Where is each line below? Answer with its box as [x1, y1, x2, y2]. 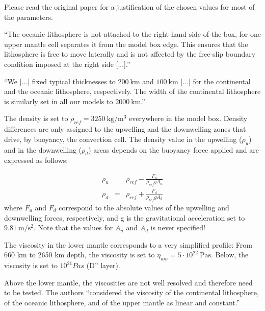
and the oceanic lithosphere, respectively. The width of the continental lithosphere [4, 86, 261, 97]
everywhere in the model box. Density [129, 113, 248, 124]
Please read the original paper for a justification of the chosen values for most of [4, 2, 255, 12]
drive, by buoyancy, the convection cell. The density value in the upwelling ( [4, 133, 242, 144]
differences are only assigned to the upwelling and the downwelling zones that [4, 124, 246, 134]
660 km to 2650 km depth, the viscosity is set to [4, 249, 155, 260]
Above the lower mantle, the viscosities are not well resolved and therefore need [4, 277, 253, 288]
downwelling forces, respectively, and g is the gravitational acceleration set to [4, 212, 245, 223]
